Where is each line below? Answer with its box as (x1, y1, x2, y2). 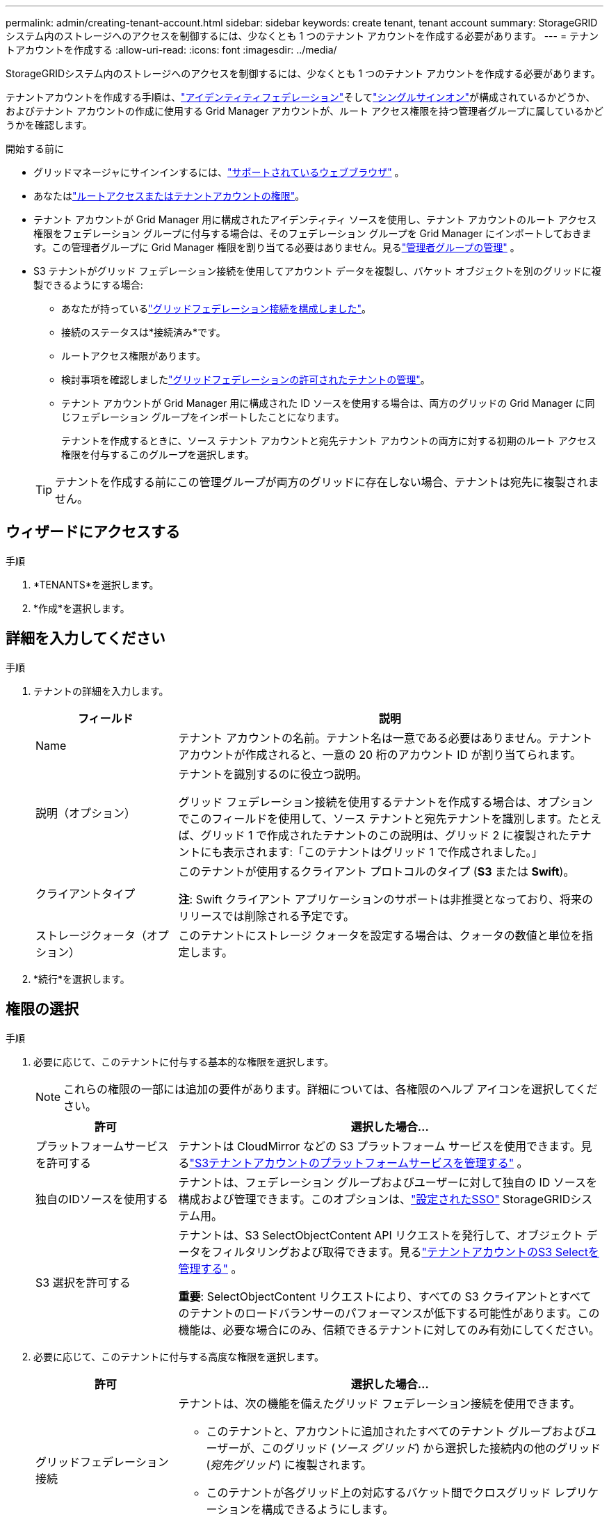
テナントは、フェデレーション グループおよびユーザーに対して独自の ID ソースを (178, 1175, 597, 1189)
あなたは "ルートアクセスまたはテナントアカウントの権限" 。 (33, 190, 305, 202)
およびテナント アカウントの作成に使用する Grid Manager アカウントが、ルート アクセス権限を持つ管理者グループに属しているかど (6, 105, 603, 117)
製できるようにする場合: (33, 279, 143, 291)
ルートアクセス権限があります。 (61, 350, 206, 362)
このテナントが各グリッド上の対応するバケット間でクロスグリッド (206, 1485, 551, 1500)
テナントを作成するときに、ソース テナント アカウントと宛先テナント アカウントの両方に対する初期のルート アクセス (61, 435, 596, 447)
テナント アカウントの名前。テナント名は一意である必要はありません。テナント (178, 730, 593, 745)
